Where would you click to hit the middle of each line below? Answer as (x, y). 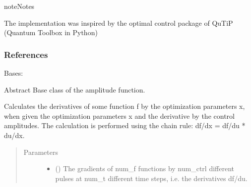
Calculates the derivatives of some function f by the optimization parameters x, (125, 106)
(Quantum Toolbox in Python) (51, 32)
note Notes (19, 6)
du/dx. (14, 135)
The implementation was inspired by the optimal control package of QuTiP (119, 23)
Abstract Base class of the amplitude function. (75, 89)
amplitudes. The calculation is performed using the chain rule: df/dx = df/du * (125, 125)
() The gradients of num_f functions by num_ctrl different (145, 168)
